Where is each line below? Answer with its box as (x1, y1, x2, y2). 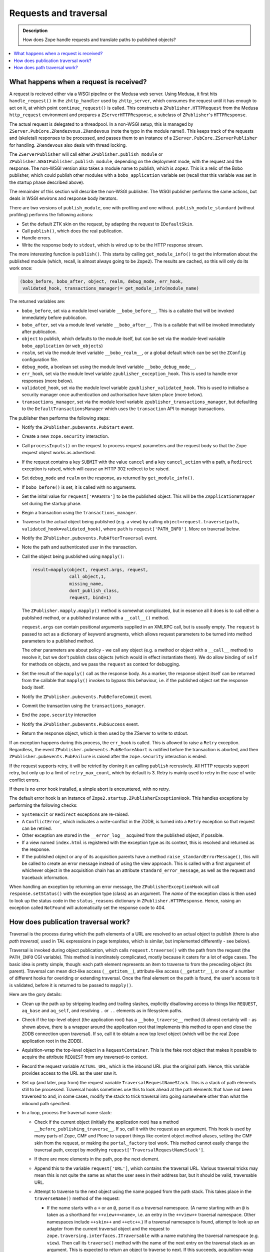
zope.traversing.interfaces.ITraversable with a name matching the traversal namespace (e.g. (46, 1232, 259, 1239)
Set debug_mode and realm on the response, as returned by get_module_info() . (21, 475, 194, 481)
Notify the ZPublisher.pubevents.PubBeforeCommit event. (21, 694, 152, 700)
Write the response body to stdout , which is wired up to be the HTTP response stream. (21, 242, 203, 248)
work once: (9, 265, 32, 271)
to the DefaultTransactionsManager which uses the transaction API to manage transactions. (21, 406, 225, 412)
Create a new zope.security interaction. (21, 433, 109, 439)
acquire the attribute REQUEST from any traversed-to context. (21, 1054, 148, 1060)
